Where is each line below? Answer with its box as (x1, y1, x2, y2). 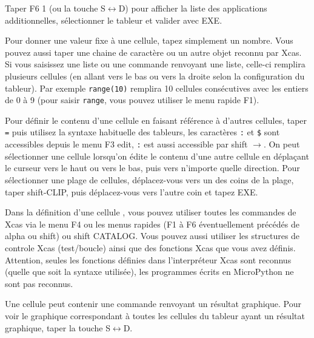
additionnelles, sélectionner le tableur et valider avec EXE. (5, 13, 222, 26)
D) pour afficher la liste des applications (118, 2, 267, 14)
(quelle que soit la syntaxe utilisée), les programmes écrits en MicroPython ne (5, 265, 294, 278)
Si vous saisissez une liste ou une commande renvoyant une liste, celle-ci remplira (5, 58, 306, 70)
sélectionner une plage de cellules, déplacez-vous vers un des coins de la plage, (5, 173, 294, 186)
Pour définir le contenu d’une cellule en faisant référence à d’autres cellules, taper (5, 113, 307, 126)
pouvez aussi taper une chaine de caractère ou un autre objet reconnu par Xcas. (5, 46, 302, 58)
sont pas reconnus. (5, 277, 73, 289)
